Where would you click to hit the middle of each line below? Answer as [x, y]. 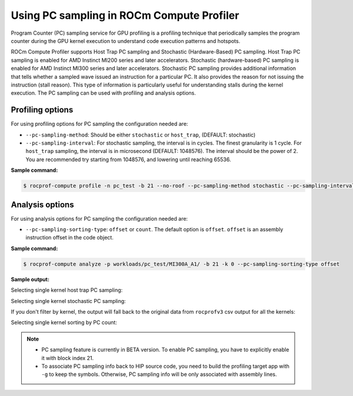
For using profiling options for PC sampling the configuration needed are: [99, 124]
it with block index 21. [68, 358]
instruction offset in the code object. [70, 238]
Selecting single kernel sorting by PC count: [64, 322]
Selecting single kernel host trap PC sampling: [67, 290]
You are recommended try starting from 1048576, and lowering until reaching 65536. [128, 159]
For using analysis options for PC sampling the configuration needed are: [99, 218]
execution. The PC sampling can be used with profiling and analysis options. [104, 93]
